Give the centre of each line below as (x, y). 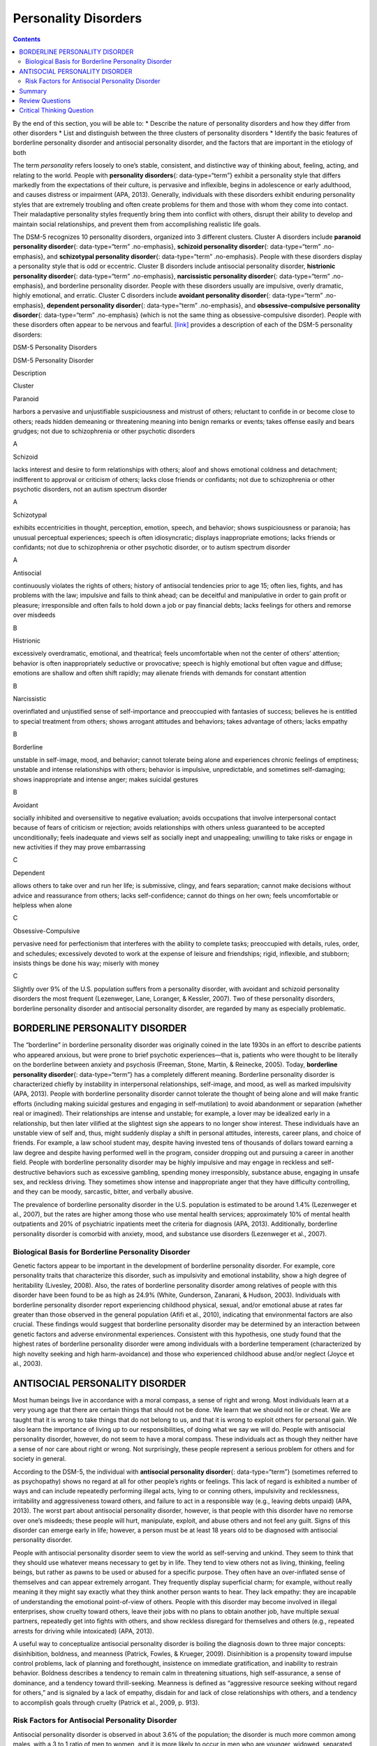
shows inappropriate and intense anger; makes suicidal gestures (106, 779)
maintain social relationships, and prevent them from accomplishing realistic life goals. (137, 224)
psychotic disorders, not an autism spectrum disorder (90, 489)
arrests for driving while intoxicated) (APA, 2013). (83, 1631)
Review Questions (45, 101)
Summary (33, 91)
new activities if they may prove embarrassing (79, 847)
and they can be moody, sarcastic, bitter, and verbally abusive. (103, 1191)
